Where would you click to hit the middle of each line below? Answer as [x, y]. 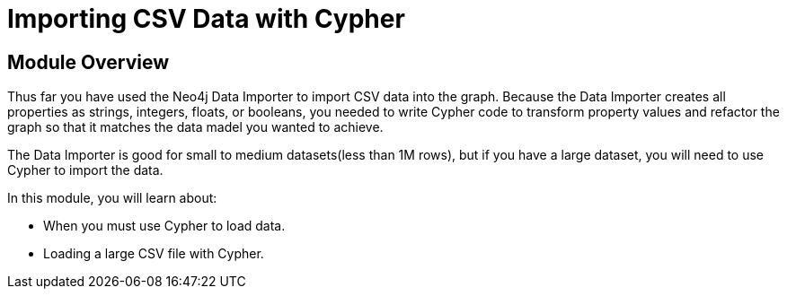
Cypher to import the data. [85, 170]
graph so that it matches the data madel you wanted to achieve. [195, 127]
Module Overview [88, 62]
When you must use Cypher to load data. [164, 226]
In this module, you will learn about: [112, 198]
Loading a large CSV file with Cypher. [154, 254]
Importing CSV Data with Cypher [206, 19]
